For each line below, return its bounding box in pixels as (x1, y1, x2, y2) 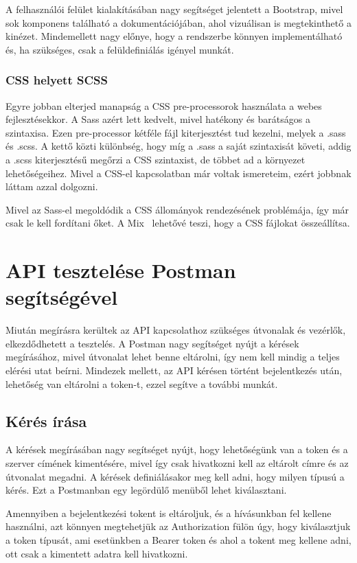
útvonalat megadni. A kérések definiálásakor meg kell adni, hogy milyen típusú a (5, 469, 345, 483)
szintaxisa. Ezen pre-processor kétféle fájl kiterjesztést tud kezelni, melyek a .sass (5, 125, 346, 139)
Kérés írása (5, 410, 87, 431)
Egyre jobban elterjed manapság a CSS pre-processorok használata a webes (5, 98, 322, 113)
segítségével (5, 283, 118, 311)
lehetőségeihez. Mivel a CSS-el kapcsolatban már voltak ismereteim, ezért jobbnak (5, 165, 352, 180)
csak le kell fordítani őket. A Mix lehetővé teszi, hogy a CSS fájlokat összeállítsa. (5, 216, 350, 230)
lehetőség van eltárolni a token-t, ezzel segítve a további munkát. (5, 376, 278, 391)
